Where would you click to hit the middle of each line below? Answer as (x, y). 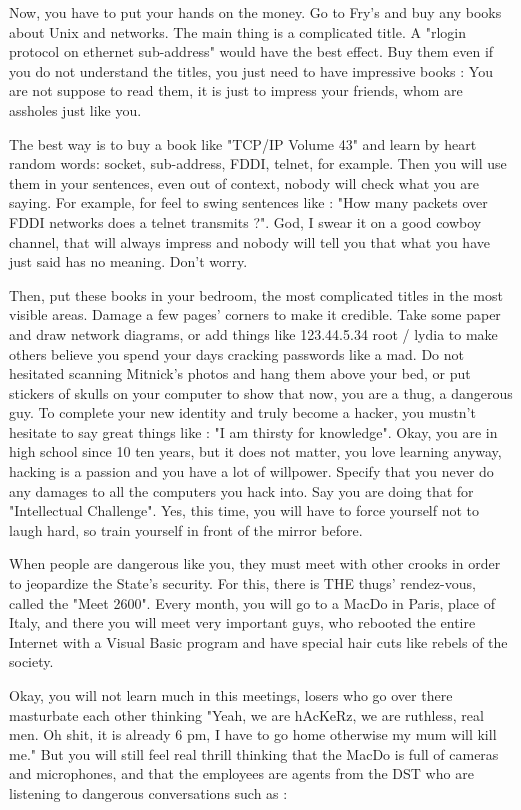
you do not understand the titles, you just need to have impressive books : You (251, 70)
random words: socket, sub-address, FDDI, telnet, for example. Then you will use (258, 163)
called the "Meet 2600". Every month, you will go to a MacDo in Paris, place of (252, 602)
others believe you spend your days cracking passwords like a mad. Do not (237, 353)
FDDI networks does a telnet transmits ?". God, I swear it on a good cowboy (245, 221)
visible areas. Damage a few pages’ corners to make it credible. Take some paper (255, 314)
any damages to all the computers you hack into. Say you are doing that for (241, 490)
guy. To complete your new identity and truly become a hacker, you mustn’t (242, 412)
